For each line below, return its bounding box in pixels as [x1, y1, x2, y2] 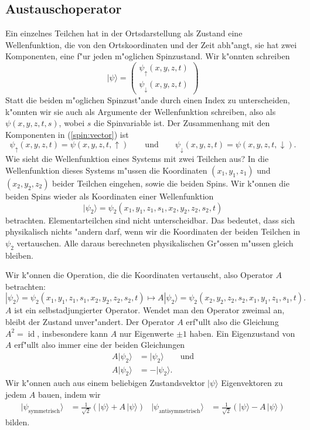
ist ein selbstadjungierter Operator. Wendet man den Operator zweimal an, [14, 304, 285, 316]
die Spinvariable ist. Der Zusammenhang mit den [94, 117, 270, 129]
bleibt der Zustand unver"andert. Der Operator [5, 315, 175, 327]
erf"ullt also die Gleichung [186, 315, 279, 327]
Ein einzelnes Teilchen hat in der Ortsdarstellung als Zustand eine [5, 27, 243, 39]
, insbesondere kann [37, 327, 108, 339]
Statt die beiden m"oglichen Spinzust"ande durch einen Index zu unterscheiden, [5, 94, 290, 106]
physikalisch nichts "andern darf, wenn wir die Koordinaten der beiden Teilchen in [5, 225, 301, 238]
